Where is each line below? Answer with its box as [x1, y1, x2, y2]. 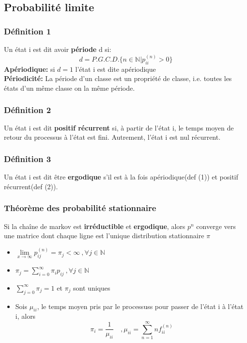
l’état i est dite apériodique [75, 64, 156, 74]
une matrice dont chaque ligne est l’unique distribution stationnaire [4, 230, 204, 241]
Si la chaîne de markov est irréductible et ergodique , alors [4, 221, 185, 231]
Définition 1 [4, 25, 51, 37]
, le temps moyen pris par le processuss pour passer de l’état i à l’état [37, 301, 244, 311]
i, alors [15, 311, 36, 321]
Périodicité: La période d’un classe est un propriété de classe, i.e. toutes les [4, 73, 232, 83]
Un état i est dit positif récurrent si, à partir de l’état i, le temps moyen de [4, 122, 234, 132]
